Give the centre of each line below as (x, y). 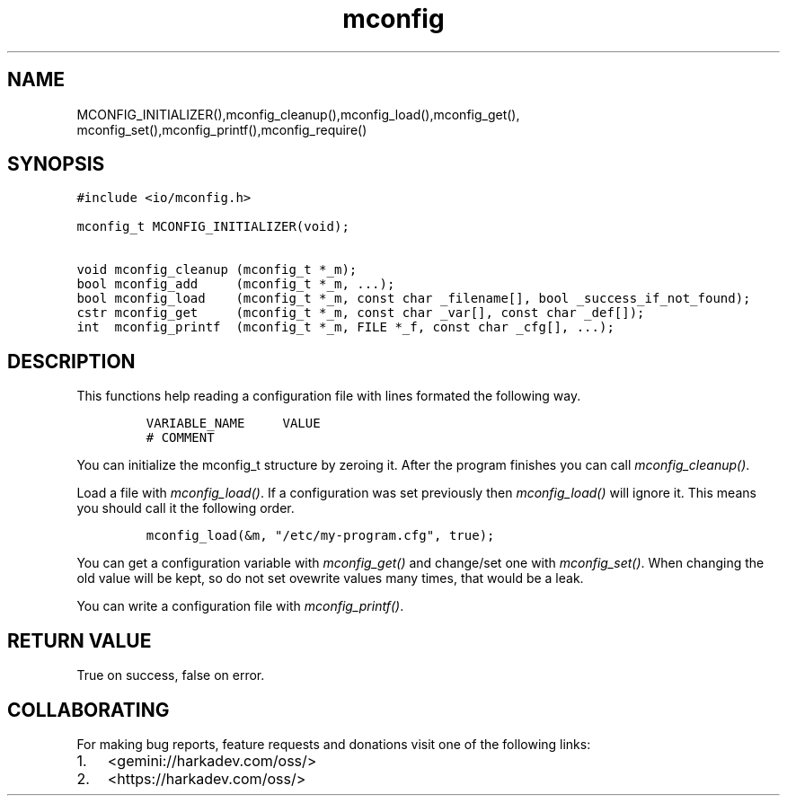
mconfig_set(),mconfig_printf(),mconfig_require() (222, 129)
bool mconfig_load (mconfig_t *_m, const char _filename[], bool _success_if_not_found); (414, 299)
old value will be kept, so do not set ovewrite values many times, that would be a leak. (330, 578)
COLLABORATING (88, 710)
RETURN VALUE (80, 640)
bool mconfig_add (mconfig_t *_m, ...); (236, 284)
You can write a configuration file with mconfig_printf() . (240, 606)
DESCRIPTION (71, 361)
